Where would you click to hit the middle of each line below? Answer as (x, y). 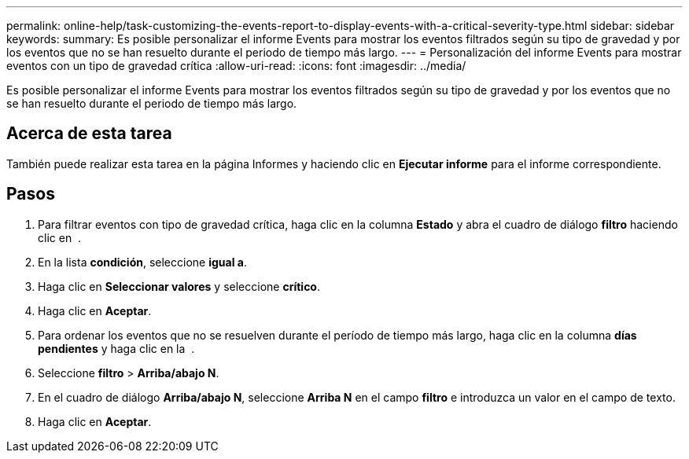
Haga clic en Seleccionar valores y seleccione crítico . (179, 286)
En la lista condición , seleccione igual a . (142, 262)
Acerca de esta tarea (89, 134)
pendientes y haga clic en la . (116, 348)
